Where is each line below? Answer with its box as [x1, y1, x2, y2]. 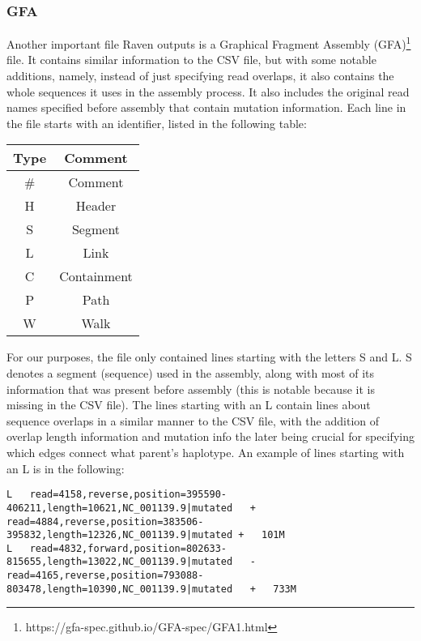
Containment [59, 267, 133, 286]
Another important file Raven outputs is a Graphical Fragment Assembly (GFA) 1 [6, 33, 411, 52]
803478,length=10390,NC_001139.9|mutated [6, 583, 233, 595]
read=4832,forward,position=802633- [29, 542, 228, 554]
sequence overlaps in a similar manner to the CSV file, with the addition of [6, 412, 380, 429]
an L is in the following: [6, 459, 125, 476]
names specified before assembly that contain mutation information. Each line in [6, 99, 406, 116]
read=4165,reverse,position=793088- [6, 570, 204, 582]
